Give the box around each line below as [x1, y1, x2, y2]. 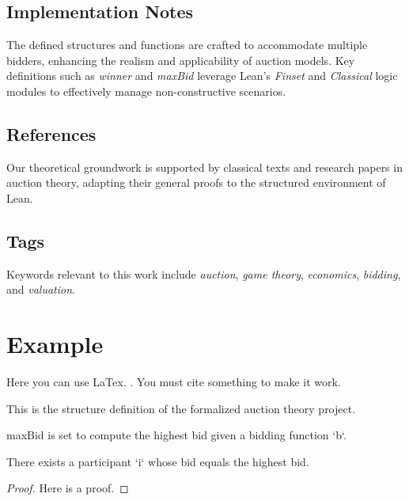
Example [6, 328, 104, 360]
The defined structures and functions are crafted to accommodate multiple [6, 36, 368, 53]
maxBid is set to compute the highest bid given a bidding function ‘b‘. [6, 427, 347, 443]
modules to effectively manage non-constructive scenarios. [6, 82, 286, 99]
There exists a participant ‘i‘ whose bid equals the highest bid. [6, 453, 309, 469]
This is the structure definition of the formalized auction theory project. [6, 400, 356, 416]
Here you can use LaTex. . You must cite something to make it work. [6, 374, 341, 390]
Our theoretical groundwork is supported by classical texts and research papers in [6, 158, 403, 175]
